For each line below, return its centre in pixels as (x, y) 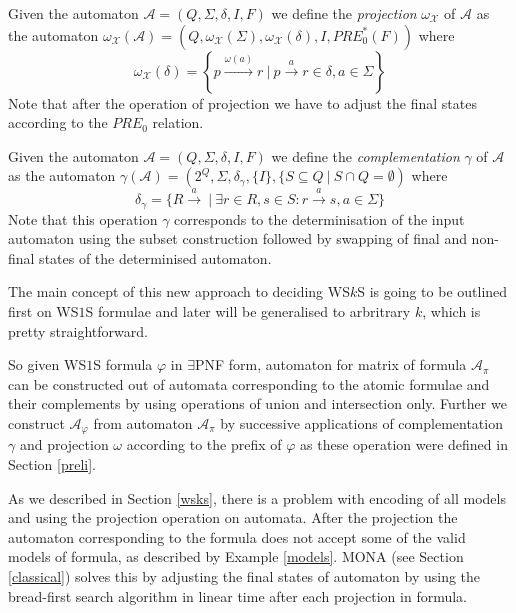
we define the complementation (365, 155)
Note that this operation (83, 218)
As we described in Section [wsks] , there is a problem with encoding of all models (257, 497)
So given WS (47, 364)
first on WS (43, 311)
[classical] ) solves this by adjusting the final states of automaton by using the (244, 575)
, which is (451, 311)
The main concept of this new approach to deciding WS (179, 291)
